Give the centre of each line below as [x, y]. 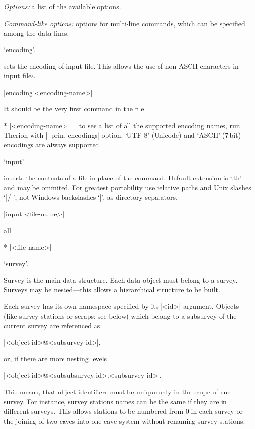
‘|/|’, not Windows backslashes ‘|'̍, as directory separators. [91, 197]
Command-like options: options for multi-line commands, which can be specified [125, 23]
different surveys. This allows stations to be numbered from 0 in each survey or [123, 411]
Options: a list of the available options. [63, 6]
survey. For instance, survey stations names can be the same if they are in [115, 401]
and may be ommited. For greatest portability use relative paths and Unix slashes [127, 187]
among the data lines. [37, 33]
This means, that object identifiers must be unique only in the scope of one [117, 392]
